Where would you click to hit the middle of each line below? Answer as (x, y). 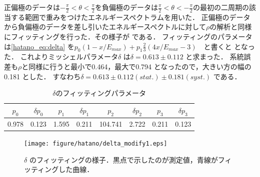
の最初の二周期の (221, 7)
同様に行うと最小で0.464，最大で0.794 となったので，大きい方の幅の (140, 66)
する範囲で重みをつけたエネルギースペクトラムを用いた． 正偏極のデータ (130, 17)
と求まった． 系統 (215, 57)
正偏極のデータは (32, 7)
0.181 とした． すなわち (42, 76)
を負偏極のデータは (126, 7)
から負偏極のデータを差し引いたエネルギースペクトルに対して (105, 27)
